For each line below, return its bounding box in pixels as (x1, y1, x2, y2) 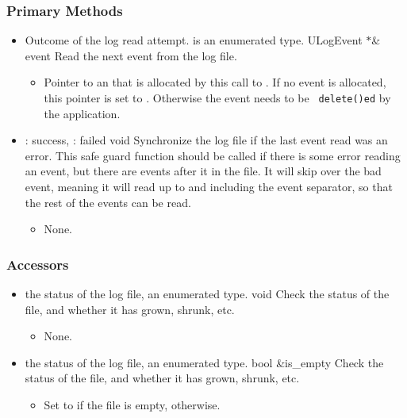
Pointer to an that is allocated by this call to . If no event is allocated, (44, 74, 386, 90)
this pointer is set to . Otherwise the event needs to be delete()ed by (44, 90, 391, 105)
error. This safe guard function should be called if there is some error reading (25, 147, 401, 163)
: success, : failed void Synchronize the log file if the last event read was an (25, 132, 388, 148)
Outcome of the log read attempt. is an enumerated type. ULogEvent (25, 32, 363, 48)
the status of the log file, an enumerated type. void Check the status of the (25, 286, 390, 302)
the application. (44, 105, 121, 121)
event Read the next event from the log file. (25, 47, 237, 63)
